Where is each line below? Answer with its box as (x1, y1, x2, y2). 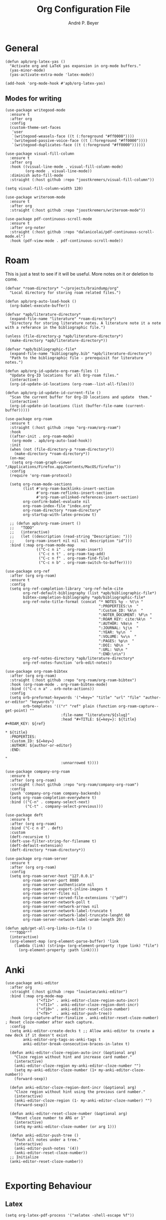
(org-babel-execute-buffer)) (9, 304, 70, 308)
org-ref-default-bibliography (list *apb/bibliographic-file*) (23, 591, 157, 596)
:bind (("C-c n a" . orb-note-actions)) (9, 687, 94, 692)
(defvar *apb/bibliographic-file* (5, 347, 77, 352)
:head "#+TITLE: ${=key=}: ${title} (60, 717, 137, 722)
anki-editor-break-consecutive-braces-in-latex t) (23, 1041, 130, 1047)
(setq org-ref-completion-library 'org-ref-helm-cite (9, 586, 123, 592)
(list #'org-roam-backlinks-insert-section (23, 486, 114, 491)
